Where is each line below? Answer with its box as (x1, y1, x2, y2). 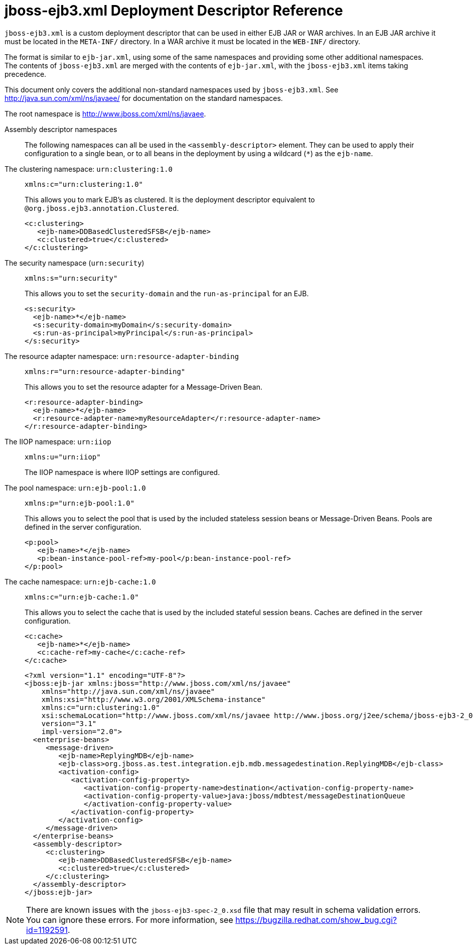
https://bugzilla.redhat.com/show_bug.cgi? (235, 914, 397, 925)
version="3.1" (41, 719, 97, 728)
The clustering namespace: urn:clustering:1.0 (5, 164, 173, 173)
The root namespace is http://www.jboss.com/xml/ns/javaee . (5, 109, 206, 118)
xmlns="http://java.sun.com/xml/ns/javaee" (41, 687, 215, 695)
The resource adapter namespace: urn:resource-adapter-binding (5, 351, 239, 361)
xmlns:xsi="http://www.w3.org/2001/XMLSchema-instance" (41, 695, 266, 703)
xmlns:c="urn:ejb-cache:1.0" (25, 592, 139, 601)
